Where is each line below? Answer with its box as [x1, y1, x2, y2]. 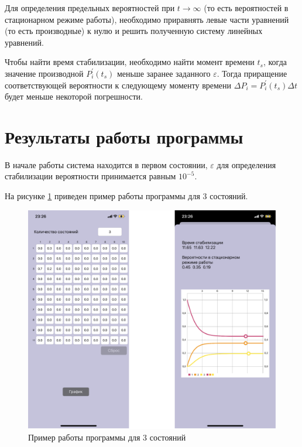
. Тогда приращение [217, 67, 287, 79]
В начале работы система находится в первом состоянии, [5, 158, 208, 170]
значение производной [5, 67, 84, 79]
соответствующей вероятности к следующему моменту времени [5, 79, 232, 91]
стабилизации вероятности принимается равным [5, 170, 176, 182]
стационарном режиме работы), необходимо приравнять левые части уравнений [5, 13, 289, 25]
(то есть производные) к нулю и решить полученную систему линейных [5, 25, 263, 37]
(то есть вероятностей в [204, 2, 289, 13]
